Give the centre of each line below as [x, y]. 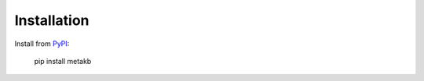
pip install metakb [63, 61]
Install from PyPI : [42, 44]
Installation [52, 20]
